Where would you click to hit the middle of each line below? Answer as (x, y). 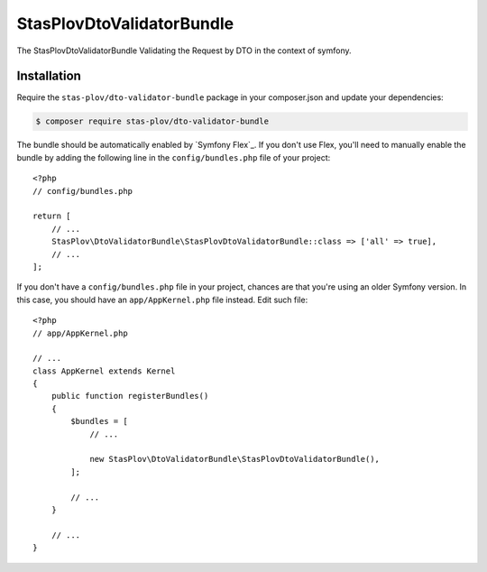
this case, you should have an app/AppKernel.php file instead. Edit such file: (162, 300)
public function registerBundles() (130, 396)
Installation (49, 76)
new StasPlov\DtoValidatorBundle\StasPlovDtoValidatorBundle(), (235, 459)
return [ (52, 216)
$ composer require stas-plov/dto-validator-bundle (152, 121)
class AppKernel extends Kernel (104, 371)
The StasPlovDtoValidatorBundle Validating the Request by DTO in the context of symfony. (184, 51)
